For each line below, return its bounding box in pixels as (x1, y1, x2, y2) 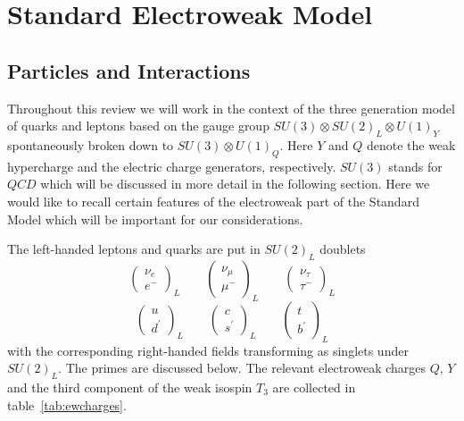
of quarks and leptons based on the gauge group (7, 116, 269, 135)
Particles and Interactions (7, 56, 251, 84)
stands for (388, 156, 443, 175)
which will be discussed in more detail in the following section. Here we (40, 174, 430, 193)
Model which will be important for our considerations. (7, 209, 303, 228)
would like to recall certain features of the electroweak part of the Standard (7, 191, 419, 210)
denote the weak (366, 135, 456, 154)
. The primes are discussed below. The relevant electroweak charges (58, 358, 427, 377)
